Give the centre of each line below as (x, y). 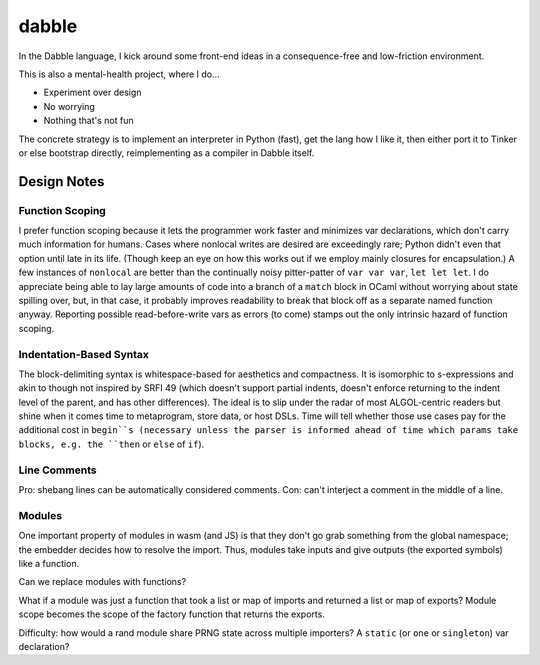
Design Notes (61, 181)
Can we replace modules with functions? (102, 582)
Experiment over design (92, 92)
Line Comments (57, 470)
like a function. (49, 563)
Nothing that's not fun (88, 121)
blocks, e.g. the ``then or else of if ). (111, 444)
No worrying (69, 106)
